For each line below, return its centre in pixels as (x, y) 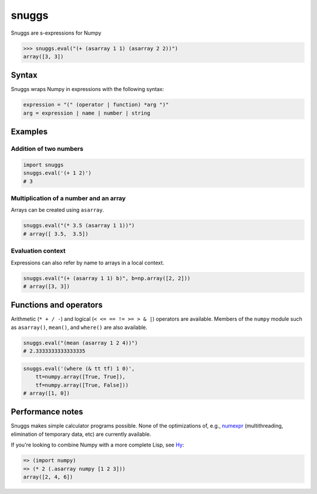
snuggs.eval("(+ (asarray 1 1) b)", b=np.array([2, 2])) (107, 278)
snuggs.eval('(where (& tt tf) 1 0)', (79, 368)
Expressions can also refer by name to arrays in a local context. (87, 263)
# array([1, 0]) (47, 393)
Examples (29, 132)
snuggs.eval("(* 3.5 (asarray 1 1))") (79, 226)
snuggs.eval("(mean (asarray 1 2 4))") (80, 343)
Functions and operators (57, 305)
